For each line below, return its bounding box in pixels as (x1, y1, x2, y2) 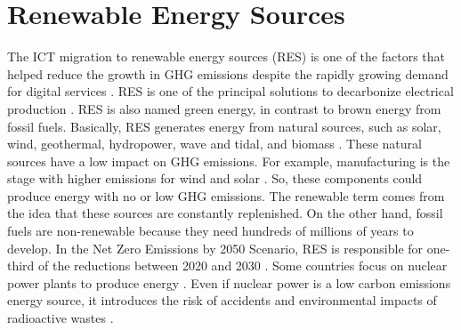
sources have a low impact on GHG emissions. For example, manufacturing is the (7, 151, 450, 170)
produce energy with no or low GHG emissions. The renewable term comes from (7, 186, 445, 205)
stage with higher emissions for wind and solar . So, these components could (7, 169, 423, 188)
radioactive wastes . (7, 309, 114, 327)
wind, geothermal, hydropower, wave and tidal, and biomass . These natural (7, 134, 422, 153)
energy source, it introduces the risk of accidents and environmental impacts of (7, 291, 437, 310)
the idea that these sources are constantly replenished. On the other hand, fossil (7, 204, 443, 222)
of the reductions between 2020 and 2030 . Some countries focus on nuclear (38, 256, 448, 275)
